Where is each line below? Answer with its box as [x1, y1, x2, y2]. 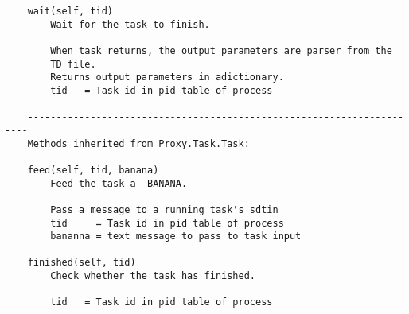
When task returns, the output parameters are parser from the [50, 45, 392, 56]
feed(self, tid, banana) [27, 164, 159, 176]
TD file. [50, 58, 96, 70]
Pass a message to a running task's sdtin [50, 204, 279, 215]
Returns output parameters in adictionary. [50, 72, 284, 83]
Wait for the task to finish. [50, 18, 210, 30]
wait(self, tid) [27, 6, 114, 17]
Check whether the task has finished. [50, 270, 255, 282]
